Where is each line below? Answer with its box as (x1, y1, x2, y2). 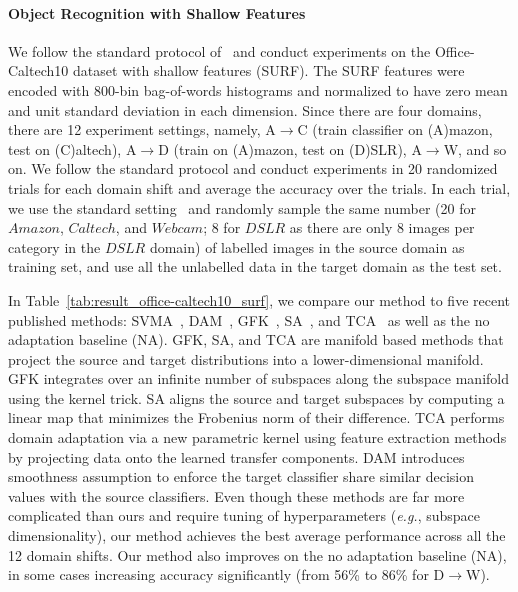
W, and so (443, 138, 507, 159)
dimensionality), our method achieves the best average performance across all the (8, 525, 506, 546)
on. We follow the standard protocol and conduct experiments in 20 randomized (8, 158, 498, 179)
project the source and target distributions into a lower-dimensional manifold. (8, 348, 484, 369)
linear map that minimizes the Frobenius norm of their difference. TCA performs (8, 407, 505, 428)
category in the (8, 236, 101, 257)
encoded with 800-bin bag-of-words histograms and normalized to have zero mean (8, 79, 508, 100)
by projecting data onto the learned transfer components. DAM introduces (8, 446, 465, 467)
